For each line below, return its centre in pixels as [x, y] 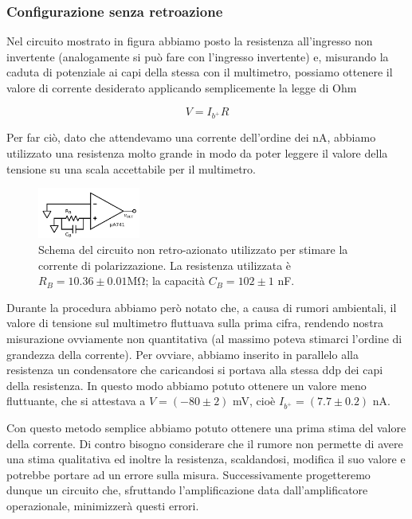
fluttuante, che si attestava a [76, 401]
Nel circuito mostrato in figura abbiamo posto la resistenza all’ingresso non [190, 41]
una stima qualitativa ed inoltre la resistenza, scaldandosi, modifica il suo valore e [206, 459]
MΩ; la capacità [166, 281]
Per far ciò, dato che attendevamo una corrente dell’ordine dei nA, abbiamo [191, 137]
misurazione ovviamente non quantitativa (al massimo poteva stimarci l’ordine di [204, 338]
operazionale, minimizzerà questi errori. [103, 506]
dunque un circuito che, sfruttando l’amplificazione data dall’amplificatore [187, 490]
